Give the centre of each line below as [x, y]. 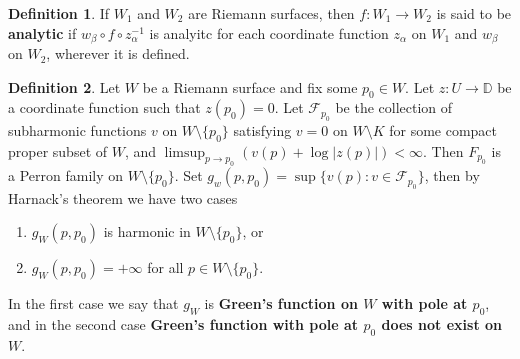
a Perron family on [66, 175]
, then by [452, 175]
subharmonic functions [77, 129]
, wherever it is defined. [118, 53]
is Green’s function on [281, 303]
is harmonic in [147, 231]
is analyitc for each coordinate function [269, 32]
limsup [185, 152]
